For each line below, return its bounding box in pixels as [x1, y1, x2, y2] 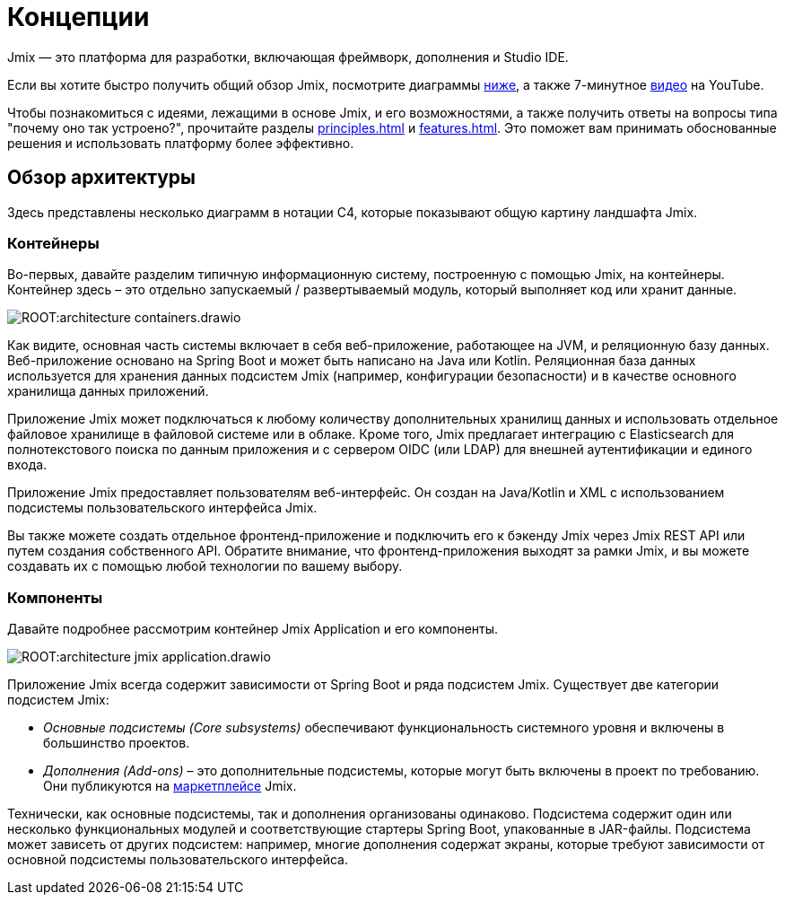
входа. [7, 457, 48, 473]
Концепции [7, 2, 150, 32]
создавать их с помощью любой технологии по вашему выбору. [7, 558, 403, 574]
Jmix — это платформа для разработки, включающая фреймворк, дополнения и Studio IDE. [7, 48, 569, 65]
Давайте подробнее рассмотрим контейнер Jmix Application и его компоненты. [7, 621, 499, 637]
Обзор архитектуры [7, 166, 196, 189]
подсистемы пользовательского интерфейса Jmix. [7, 500, 318, 516]
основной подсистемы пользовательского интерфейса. [7, 852, 348, 868]
